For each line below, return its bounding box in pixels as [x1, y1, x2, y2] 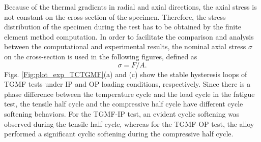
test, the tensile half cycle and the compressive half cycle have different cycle [4, 98, 243, 109]
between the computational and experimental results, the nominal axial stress [4, 41, 246, 52]
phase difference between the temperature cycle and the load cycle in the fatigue [4, 88, 255, 99]
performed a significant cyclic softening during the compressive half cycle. [4, 128, 234, 139]
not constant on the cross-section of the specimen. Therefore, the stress [4, 11, 226, 22]
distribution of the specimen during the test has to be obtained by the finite [4, 21, 241, 32]
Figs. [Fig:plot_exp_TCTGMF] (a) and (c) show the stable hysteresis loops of [4, 68, 247, 79]
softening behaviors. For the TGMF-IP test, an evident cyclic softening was [4, 108, 240, 119]
